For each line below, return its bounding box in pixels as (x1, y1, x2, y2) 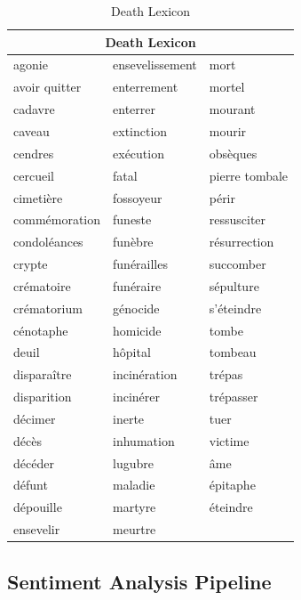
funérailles (113, 255, 168, 273)
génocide (113, 298, 160, 317)
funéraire (113, 276, 162, 295)
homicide (113, 320, 162, 339)
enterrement (113, 77, 178, 96)
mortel (209, 77, 245, 96)
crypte (13, 255, 48, 273)
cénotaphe (13, 320, 68, 339)
